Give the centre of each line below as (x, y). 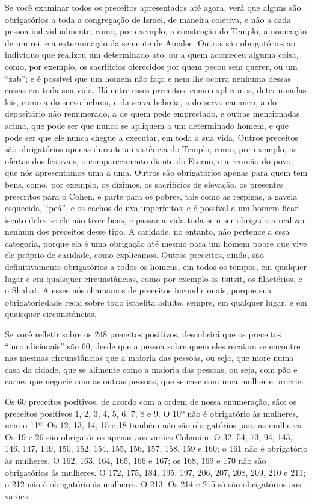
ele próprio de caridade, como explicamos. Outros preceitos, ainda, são (134, 255)
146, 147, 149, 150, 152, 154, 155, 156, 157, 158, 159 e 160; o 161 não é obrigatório (156, 448)
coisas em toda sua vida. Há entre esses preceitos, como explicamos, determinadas (156, 90)
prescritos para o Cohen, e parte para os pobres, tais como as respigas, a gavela (151, 196)
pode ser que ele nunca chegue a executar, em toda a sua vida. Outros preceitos (152, 137)
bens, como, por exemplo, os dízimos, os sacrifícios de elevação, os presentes (144, 184)
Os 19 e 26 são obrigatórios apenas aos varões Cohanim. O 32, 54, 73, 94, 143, (149, 436)
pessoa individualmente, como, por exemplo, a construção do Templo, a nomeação (156, 31)
